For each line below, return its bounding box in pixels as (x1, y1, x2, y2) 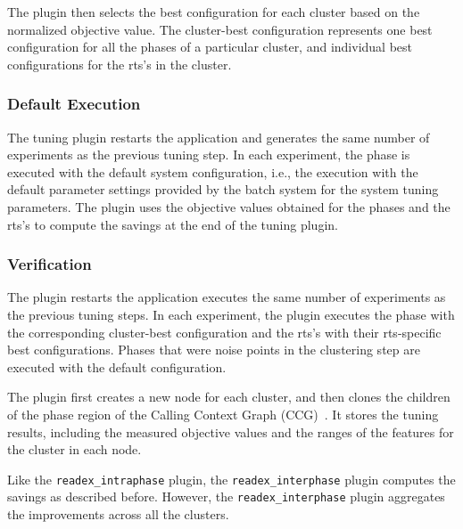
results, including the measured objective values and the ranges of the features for (7, 422, 454, 441)
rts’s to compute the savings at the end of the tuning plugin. (7, 215, 338, 233)
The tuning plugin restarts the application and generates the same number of (7, 127, 430, 146)
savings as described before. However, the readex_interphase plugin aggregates (7, 487, 445, 506)
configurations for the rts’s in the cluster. (7, 54, 232, 73)
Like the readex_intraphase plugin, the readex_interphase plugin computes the (7, 469, 456, 488)
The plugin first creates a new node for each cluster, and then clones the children (7, 387, 451, 406)
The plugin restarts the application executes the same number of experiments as (7, 288, 446, 306)
